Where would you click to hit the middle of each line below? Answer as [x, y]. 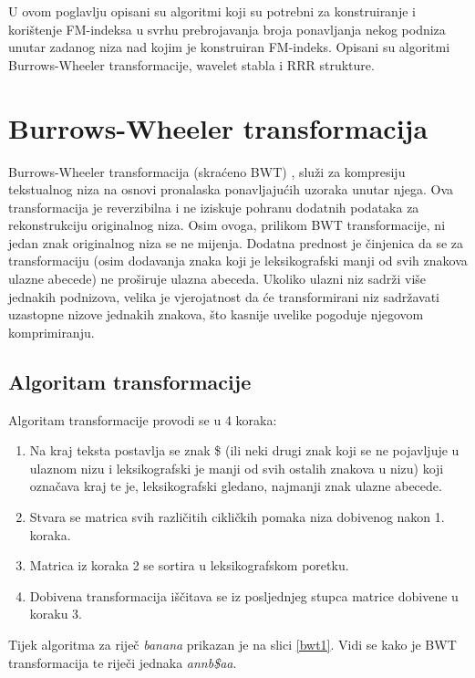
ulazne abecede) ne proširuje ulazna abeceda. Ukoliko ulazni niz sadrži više [217, 279]
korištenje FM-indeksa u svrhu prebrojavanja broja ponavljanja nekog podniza [227, 29]
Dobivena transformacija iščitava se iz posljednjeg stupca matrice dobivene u [244, 595]
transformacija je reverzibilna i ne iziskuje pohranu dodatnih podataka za [214, 207]
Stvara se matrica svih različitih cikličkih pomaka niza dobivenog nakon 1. [237, 517]
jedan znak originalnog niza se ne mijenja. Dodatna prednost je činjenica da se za [236, 242]
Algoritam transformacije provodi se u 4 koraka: [143, 419]
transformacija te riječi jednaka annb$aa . [123, 662]
